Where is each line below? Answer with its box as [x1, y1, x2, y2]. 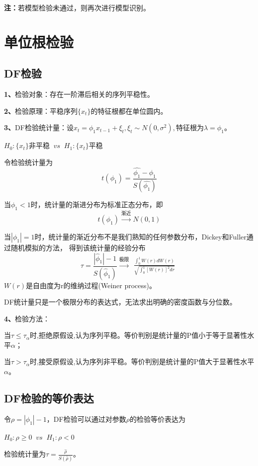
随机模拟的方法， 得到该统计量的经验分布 [10, 242, 146, 253]
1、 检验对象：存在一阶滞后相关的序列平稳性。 [4, 89, 155, 99]
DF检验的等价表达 [4, 390, 94, 406]
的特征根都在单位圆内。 [90, 105, 168, 116]
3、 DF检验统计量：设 [4, 122, 74, 133]
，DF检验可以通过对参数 [46, 413, 126, 424]
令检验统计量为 [4, 156, 53, 167]
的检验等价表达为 [129, 413, 185, 424]
